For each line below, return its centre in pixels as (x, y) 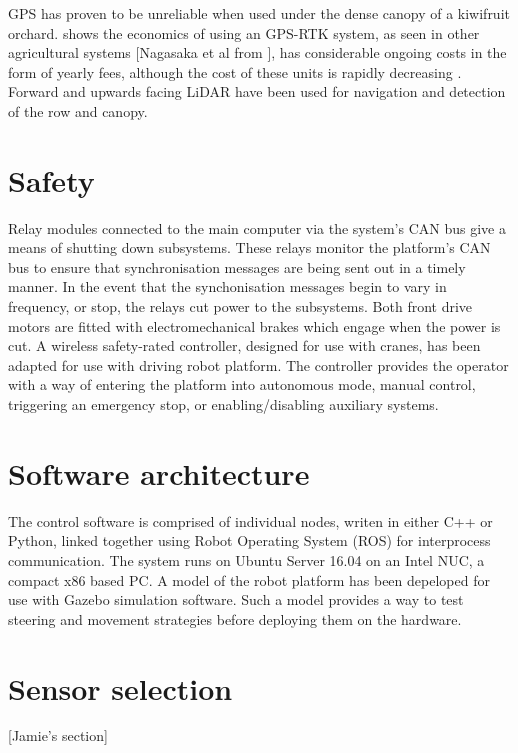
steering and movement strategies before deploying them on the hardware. (235, 618)
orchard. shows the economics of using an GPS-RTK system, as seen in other (244, 32)
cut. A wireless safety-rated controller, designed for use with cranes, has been (244, 345)
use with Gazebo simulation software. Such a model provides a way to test (236, 599)
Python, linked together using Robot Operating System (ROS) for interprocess (249, 540)
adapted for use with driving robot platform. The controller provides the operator (258, 364)
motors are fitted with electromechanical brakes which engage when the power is (254, 325)
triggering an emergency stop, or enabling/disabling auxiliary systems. (223, 404)
